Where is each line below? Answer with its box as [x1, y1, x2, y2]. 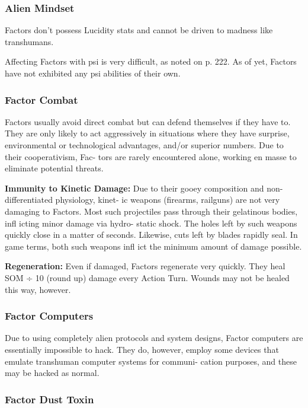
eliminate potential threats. [5, 162, 104, 174]
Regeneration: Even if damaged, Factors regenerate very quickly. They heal [5, 260, 285, 272]
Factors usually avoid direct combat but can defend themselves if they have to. [5, 115, 291, 128]
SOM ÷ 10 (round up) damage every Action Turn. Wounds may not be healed [5, 271, 290, 283]
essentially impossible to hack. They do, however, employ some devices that [5, 343, 279, 355]
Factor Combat [5, 92, 78, 107]
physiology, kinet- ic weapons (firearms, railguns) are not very [55, 193, 280, 206]
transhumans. [5, 35, 54, 47]
